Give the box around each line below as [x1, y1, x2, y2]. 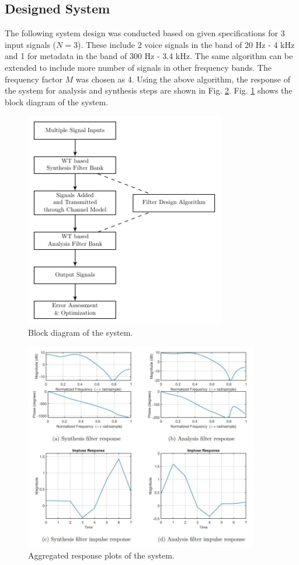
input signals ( [5, 38, 57, 50]
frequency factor [5, 73, 62, 85]
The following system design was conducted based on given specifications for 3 [5, 27, 285, 39]
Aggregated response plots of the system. [28, 549, 175, 561]
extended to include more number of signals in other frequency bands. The [5, 61, 272, 73]
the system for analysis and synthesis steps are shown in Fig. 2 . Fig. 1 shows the [5, 84, 293, 97]
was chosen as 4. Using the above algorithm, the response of [75, 73, 291, 85]
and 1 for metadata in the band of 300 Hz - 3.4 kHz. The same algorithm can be [5, 50, 293, 62]
